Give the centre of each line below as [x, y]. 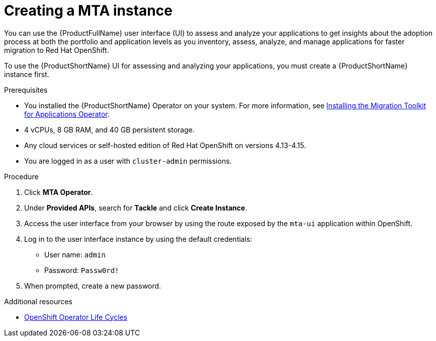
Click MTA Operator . [59, 192]
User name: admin [75, 254]
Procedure [21, 176]
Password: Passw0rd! [82, 270]
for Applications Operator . [67, 114]
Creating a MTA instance [88, 11]
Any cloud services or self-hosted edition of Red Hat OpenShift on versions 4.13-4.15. [165, 145]
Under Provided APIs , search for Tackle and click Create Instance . [136, 208]
